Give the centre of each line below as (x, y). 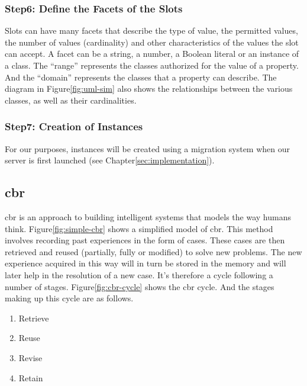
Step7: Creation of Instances (74, 126)
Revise (30, 357)
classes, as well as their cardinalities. (71, 100)
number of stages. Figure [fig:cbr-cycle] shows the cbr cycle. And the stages (140, 286)
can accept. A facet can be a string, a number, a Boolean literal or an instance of (152, 54)
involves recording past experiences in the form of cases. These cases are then (145, 240)
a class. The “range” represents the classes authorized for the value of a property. (152, 65)
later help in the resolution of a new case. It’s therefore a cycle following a (139, 274)
